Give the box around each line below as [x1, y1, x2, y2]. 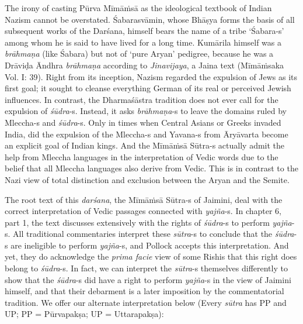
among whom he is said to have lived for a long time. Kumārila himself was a [5, 36, 282, 48]
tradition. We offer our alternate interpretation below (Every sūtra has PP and [5, 296, 287, 308]
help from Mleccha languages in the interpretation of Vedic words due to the [5, 150, 278, 163]
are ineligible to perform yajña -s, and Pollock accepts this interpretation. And [11, 239, 289, 251]
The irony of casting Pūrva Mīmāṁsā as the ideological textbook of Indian [5, 2, 272, 13]
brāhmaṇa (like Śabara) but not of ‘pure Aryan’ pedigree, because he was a [5, 47, 274, 60]
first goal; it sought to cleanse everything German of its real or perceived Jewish [5, 82, 291, 94]
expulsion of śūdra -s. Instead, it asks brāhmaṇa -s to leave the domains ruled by [5, 105, 287, 117]
